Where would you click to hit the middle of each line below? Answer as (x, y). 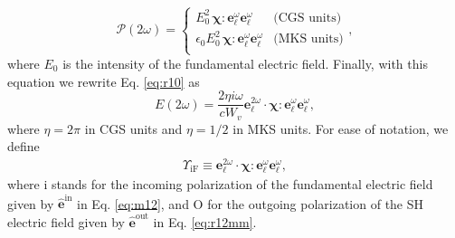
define (24, 146)
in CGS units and (133, 128)
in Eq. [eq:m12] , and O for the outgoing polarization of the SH (251, 203)
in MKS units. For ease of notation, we (341, 128)
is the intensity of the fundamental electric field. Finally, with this (245, 63)
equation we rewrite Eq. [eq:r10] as (104, 81)
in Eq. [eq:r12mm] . (205, 221)
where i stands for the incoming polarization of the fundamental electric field (220, 184)
